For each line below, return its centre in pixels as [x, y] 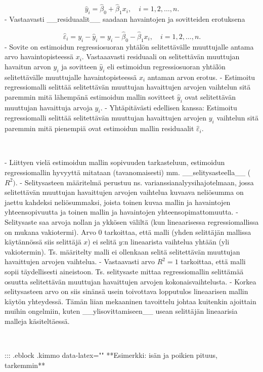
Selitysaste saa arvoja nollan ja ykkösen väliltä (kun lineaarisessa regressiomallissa [132, 221]
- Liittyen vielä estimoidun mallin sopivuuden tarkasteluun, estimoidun [115, 162]
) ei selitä [102, 242]
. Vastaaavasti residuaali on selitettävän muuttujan [161, 56]
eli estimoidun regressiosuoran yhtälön [166, 66]
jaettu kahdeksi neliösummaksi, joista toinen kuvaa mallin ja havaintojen [118, 202]
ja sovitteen [79, 66]
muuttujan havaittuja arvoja [49, 107]
